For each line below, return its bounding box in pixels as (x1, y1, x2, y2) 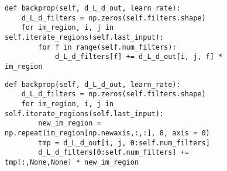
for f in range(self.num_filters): (38, 43, 177, 51)
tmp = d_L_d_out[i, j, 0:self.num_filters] (38, 138, 210, 147)
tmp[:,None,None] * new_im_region (5, 158, 139, 166)
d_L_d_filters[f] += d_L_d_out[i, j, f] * (54, 53, 223, 61)
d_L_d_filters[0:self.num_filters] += (38, 148, 189, 157)
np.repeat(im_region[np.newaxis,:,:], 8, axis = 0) (5, 128, 210, 137)
